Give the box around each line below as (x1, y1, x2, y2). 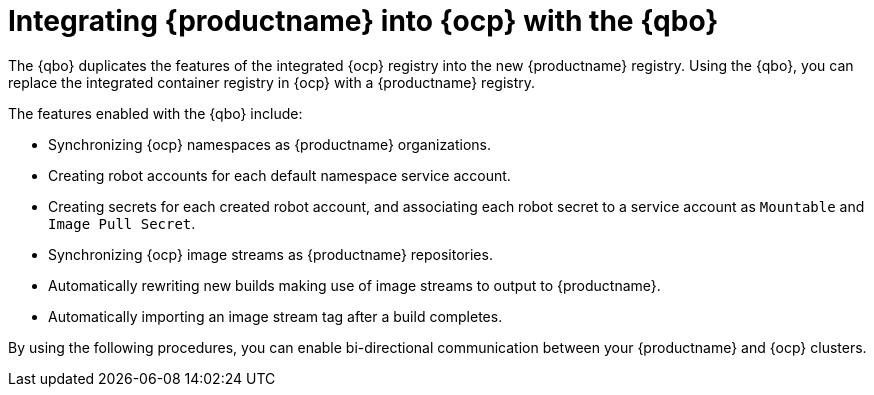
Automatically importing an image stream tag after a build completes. (48, 307, 503, 325)
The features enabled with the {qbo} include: (8, 104, 303, 122)
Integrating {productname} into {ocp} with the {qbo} (8, 4, 719, 38)
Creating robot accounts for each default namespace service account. (48, 166, 511, 184)
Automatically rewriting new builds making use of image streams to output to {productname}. (48, 276, 661, 294)
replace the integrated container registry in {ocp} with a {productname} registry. (8, 73, 536, 91)
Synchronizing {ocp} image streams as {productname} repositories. (48, 245, 493, 263)
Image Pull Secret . (48, 214, 196, 232)
